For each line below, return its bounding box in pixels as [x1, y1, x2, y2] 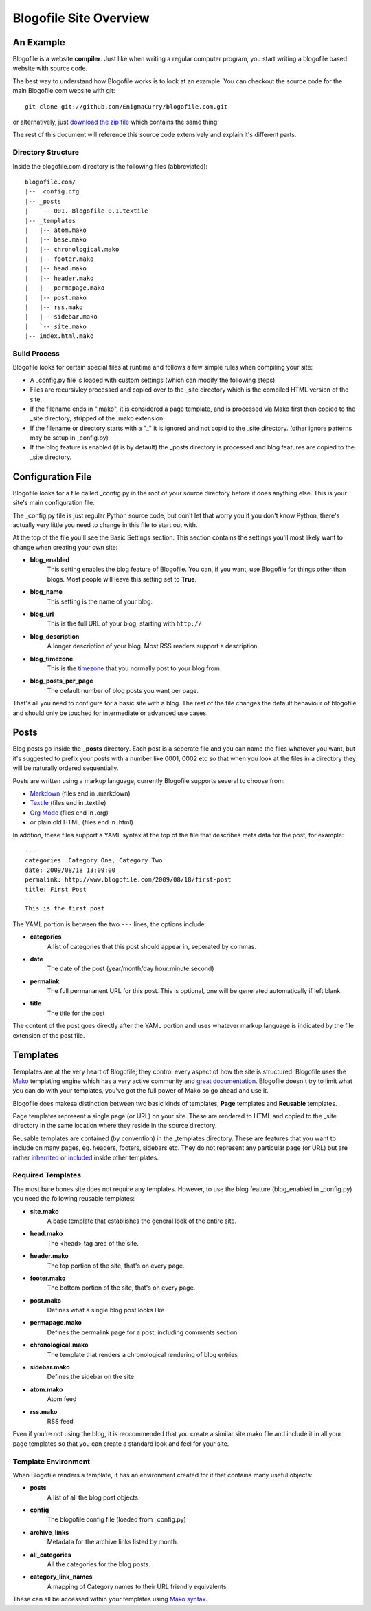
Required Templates [12, 1171, 82, 1180]
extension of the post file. [12, 1031, 85, 1039]
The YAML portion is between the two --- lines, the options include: [12, 919, 207, 928]
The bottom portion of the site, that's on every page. [47, 1283, 196, 1292]
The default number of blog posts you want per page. [47, 686, 199, 694]
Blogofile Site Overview [12, 10, 150, 25]
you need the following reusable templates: [12, 1195, 135, 1203]
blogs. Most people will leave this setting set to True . [47, 575, 197, 583]
